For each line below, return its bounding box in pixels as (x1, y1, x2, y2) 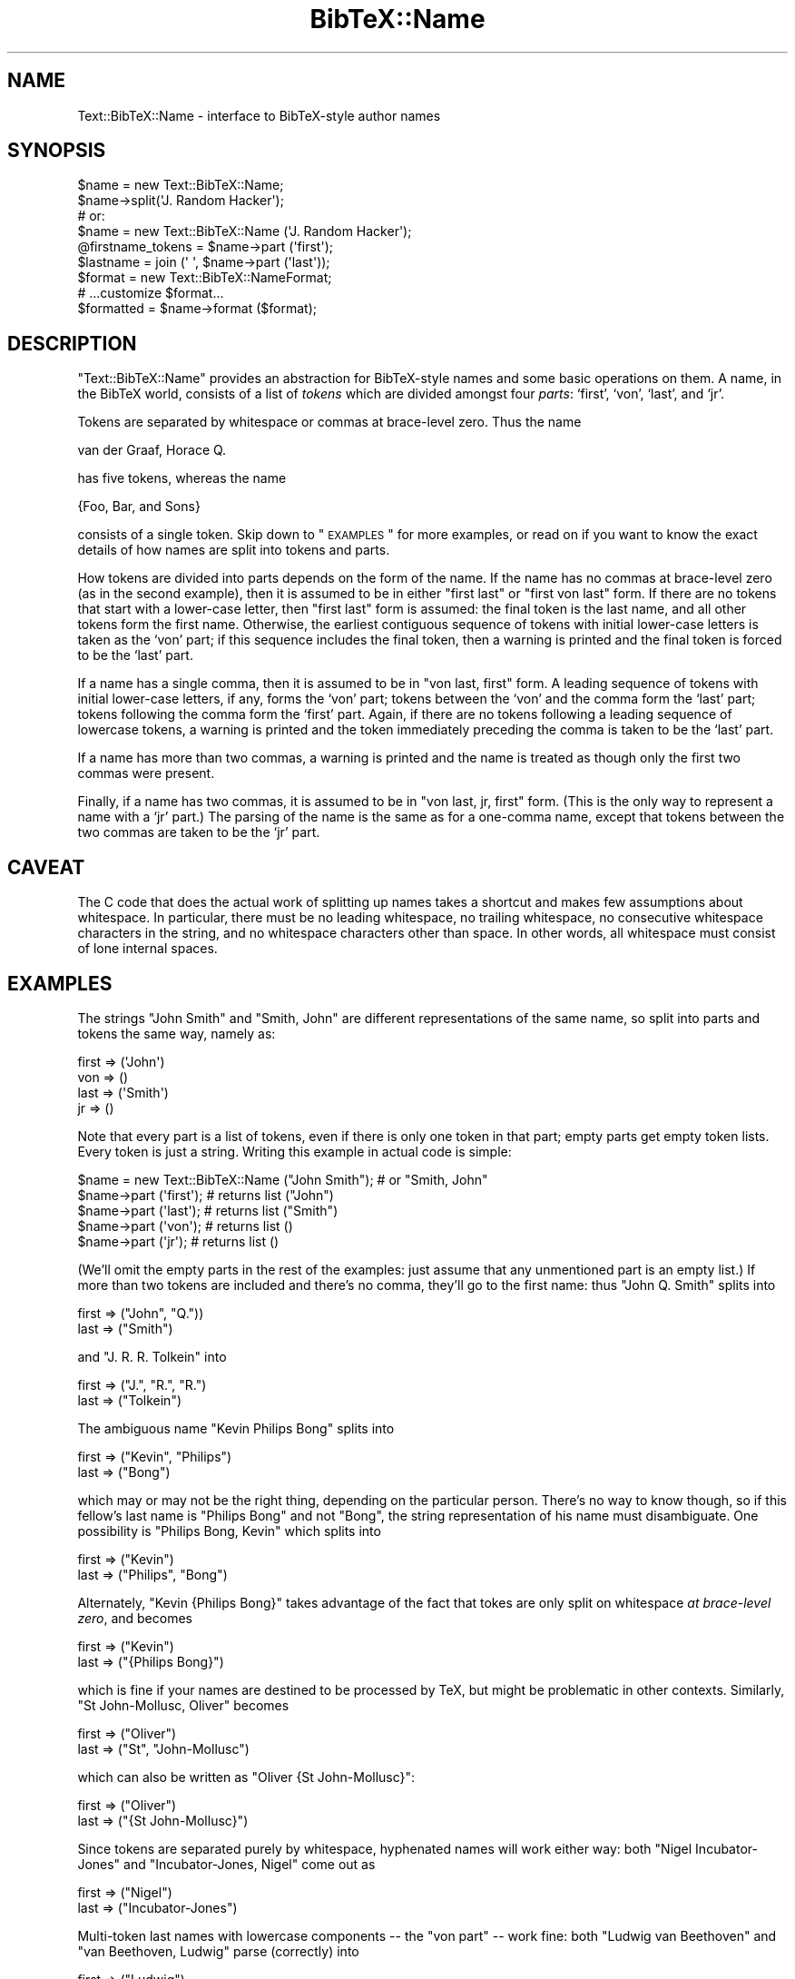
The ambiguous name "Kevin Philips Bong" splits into (77, 1420, 395, 1436)
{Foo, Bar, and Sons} (77, 498, 201, 515)
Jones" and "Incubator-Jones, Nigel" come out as (77, 1856, 376, 1872)
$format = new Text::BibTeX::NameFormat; (77, 270, 332, 286)
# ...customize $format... (77, 285, 224, 301)
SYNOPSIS (7, 139, 106, 162)
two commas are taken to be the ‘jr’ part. (77, 824, 320, 841)
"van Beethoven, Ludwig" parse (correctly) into (77, 1943, 359, 1959)
